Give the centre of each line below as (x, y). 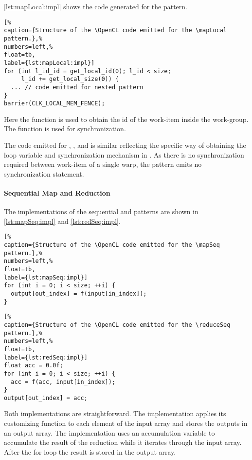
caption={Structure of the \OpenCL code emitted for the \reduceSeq (117, 325)
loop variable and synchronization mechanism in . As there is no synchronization (124, 154)
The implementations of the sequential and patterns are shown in (101, 211)
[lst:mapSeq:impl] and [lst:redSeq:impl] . (62, 221)
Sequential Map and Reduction (57, 192)
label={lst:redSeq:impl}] (46, 357)
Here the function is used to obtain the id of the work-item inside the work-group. (126, 119)
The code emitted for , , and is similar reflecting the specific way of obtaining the (125, 145)
